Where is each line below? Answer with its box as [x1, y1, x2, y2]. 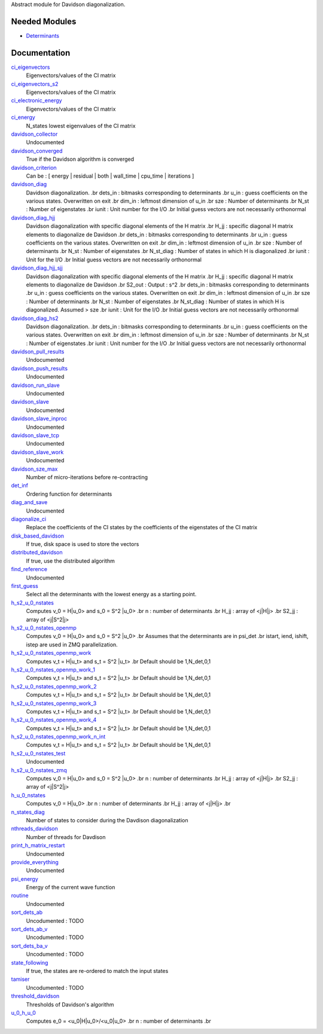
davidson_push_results [11, 365, 68, 372]
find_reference [11, 566, 48, 573]
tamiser [11, 975, 30, 983]
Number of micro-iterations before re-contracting [26, 473, 148, 481]
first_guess [11, 582, 39, 590]
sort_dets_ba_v [11, 942, 48, 949]
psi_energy [11, 875, 38, 882]
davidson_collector [11, 130, 58, 138]
